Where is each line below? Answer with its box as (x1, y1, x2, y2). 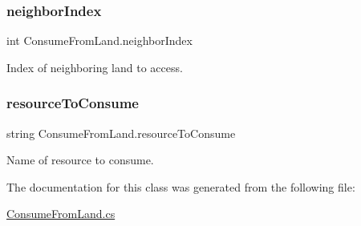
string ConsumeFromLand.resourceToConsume (6, 124, 236, 141)
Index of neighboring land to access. (6, 59, 183, 75)
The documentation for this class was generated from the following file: (6, 178, 355, 195)
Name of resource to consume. (6, 151, 154, 168)
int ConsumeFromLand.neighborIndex (6, 32, 193, 49)
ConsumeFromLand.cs (6, 205, 116, 222)
